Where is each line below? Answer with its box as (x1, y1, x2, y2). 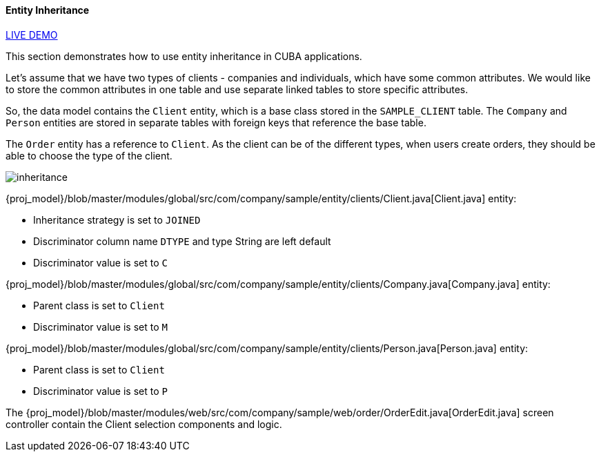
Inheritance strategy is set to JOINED (33, 213, 201, 226)
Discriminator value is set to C (33, 256, 168, 269)
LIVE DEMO (6, 28, 58, 41)
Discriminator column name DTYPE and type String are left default (33, 235, 331, 247)
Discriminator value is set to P (33, 385, 168, 397)
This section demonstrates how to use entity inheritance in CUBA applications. (6, 50, 362, 62)
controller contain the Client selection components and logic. (6, 418, 282, 430)
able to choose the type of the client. (6, 149, 173, 162)
